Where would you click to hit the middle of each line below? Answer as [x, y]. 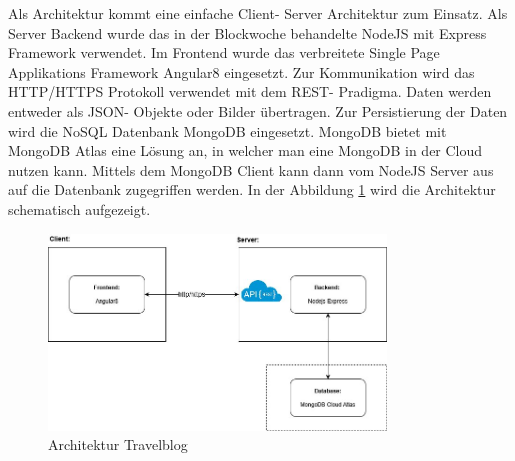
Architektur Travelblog [118, 444]
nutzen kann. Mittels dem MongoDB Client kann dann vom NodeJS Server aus [251, 169]
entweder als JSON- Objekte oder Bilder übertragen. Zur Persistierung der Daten [258, 110]
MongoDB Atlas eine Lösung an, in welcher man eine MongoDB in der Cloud [245, 150]
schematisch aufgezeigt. [79, 208]
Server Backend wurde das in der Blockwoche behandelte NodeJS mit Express [247, 32]
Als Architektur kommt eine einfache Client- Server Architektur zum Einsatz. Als [258, 13]
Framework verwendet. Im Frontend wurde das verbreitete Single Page [224, 52]
